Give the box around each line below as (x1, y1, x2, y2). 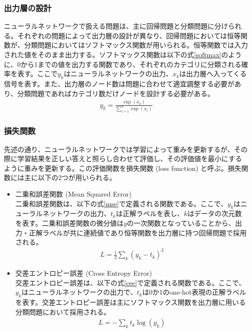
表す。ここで (17, 68, 58, 79)
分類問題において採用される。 (15, 306, 111, 316)
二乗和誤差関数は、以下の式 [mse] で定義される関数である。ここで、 (15, 198, 228, 208)
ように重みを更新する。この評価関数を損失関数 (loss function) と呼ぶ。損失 (4, 163, 241, 173)
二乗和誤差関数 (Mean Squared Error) (15, 188, 132, 199)
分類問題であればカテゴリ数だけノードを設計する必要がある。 (17, 88, 215, 98)
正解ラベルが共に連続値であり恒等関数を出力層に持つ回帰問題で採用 (29, 227, 247, 237)
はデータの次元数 (187, 208, 242, 218)
